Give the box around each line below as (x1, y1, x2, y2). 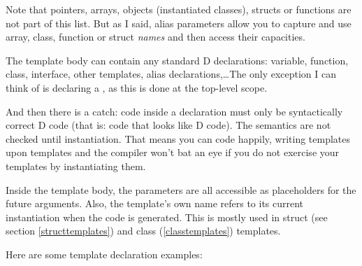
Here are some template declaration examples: (6, 246, 203, 261)
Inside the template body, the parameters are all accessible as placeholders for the (6, 182, 356, 197)
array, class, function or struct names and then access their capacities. (6, 29, 305, 44)
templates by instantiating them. (6, 158, 146, 173)
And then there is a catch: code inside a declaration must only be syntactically (6, 104, 343, 118)
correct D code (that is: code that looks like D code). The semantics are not (6, 118, 331, 132)
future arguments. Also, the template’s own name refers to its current (6, 196, 304, 211)
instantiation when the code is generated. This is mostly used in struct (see (6, 209, 328, 224)
